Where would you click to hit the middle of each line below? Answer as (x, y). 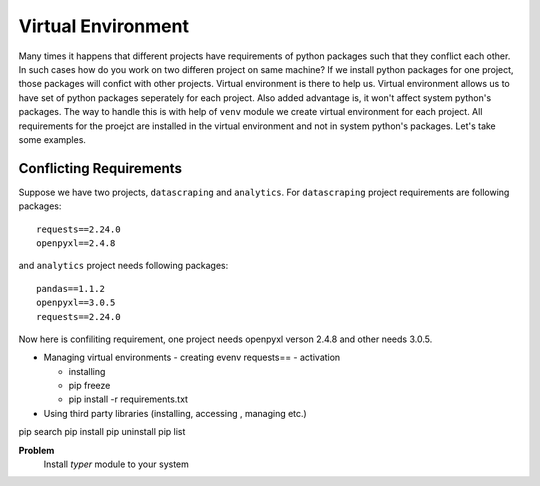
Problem (36, 450)
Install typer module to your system (116, 464)
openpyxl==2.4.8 (76, 243)
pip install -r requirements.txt (128, 399)
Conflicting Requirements (100, 168)
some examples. (52, 139)
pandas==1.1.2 (70, 288)
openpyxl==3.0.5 (76, 303)
